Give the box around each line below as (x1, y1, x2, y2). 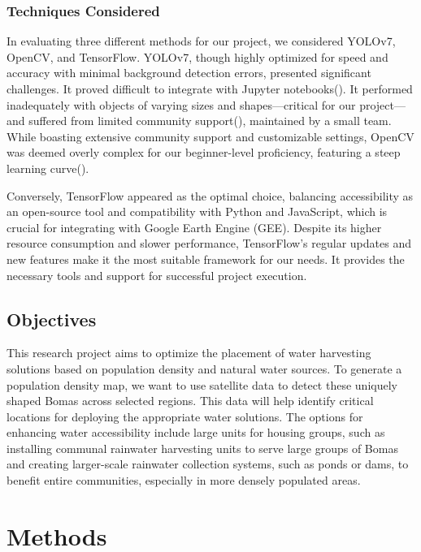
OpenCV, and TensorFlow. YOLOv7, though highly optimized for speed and (7, 48, 388, 65)
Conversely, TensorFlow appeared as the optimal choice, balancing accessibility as (7, 187, 414, 204)
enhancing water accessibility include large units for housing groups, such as (7, 424, 385, 441)
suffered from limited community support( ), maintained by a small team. (28, 112, 392, 129)
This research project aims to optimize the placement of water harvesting (7, 344, 371, 361)
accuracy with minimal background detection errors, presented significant (7, 64, 371, 81)
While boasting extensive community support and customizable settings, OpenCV (7, 127, 414, 144)
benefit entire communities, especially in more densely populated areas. (7, 472, 361, 489)
